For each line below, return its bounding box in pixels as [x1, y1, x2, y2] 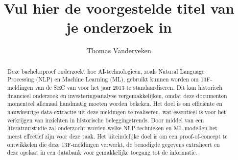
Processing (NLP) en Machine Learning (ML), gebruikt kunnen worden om [7, 75, 199, 83]
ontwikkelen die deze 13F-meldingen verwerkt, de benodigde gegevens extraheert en [7, 140, 220, 148]
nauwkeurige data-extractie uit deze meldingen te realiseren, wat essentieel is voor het [7, 107, 226, 116]
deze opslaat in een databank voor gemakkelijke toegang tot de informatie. [7, 148, 197, 157]
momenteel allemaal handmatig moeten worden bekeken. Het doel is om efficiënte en [7, 100, 222, 108]
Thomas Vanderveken [87, 45, 151, 56]
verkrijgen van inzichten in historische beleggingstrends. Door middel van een [7, 116, 204, 124]
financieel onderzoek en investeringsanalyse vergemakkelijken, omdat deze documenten [7, 91, 227, 100]
